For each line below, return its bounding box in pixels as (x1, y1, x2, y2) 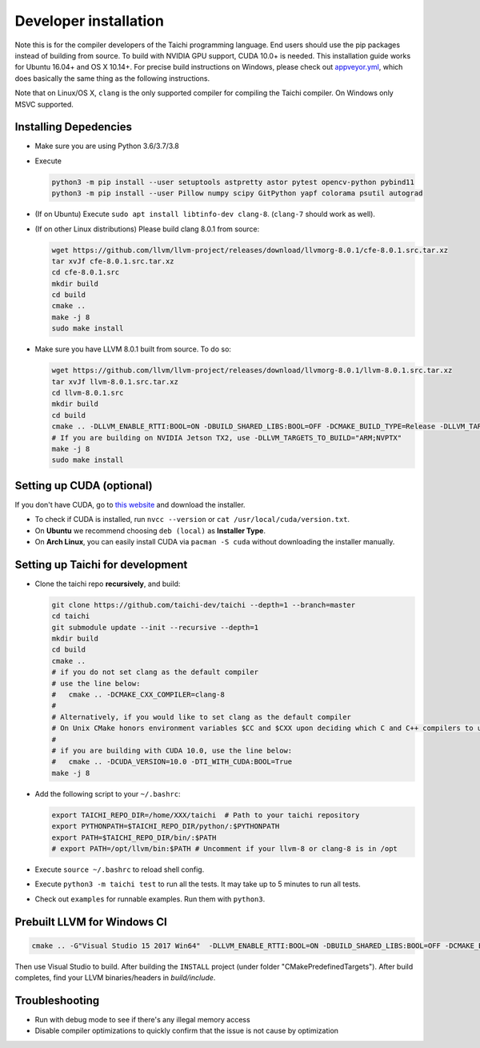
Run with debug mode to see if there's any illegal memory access (34, 1014, 251, 1024)
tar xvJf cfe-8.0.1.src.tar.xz (51, 256, 175, 266)
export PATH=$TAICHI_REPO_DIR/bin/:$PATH (51, 833, 217, 842)
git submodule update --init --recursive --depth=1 (51, 623, 259, 632)
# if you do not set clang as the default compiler (51, 668, 259, 677)
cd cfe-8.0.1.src (51, 268, 120, 277)
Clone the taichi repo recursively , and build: (34, 579, 181, 588)
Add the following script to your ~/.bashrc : (34, 789, 181, 798)
